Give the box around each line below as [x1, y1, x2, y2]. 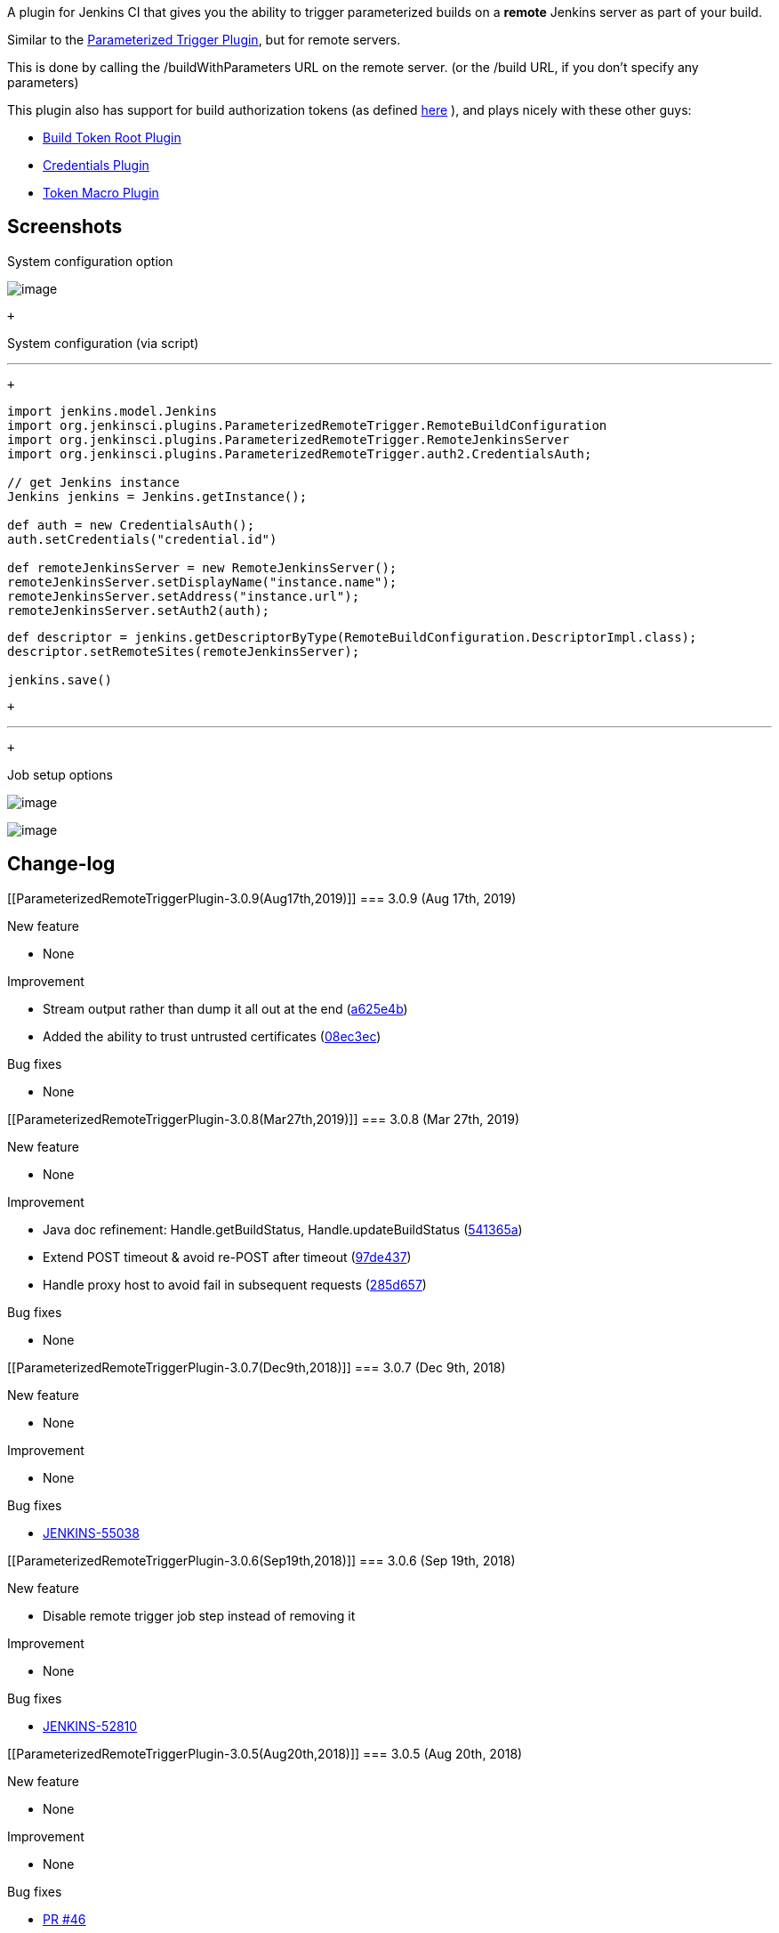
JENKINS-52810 [43, 1718, 138, 1734]
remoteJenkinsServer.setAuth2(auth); [7, 603, 270, 618]
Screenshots [7, 215, 123, 239]
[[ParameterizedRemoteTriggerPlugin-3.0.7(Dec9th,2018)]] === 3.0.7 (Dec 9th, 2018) [7, 1359, 506, 1375]
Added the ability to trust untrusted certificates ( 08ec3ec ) [43, 1028, 381, 1044]
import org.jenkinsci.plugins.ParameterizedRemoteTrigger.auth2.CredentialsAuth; [7, 446, 592, 461]
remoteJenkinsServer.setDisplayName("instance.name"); [7, 574, 398, 589]
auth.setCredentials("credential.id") [7, 531, 277, 546]
